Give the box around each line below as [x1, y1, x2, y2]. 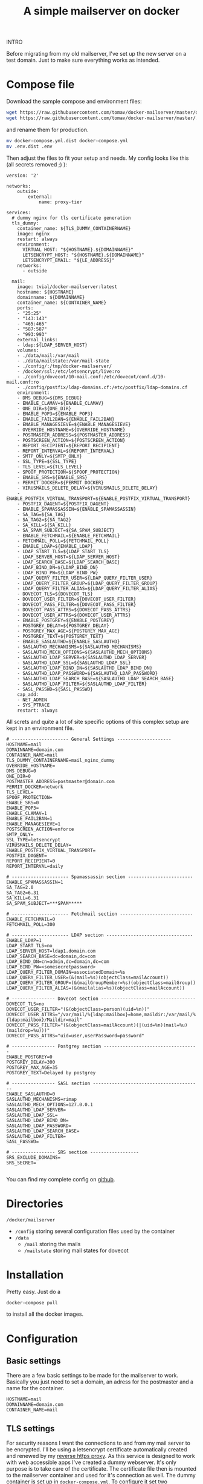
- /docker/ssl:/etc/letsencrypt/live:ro [17, 368, 120, 375]
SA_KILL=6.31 [6, 895, 39, 901]
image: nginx [17, 231, 50, 237]
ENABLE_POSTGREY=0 [6, 1054, 53, 1060]
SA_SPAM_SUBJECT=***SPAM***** [6, 900, 83, 906]
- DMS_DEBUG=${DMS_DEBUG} [17, 395, 83, 401]
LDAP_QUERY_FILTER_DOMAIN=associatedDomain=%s [6, 969, 126, 975]
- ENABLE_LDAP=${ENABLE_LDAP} [17, 543, 94, 549]
